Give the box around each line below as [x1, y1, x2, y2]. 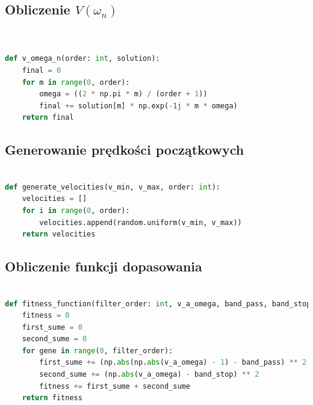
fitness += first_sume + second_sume [39, 382, 190, 391]
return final [22, 113, 74, 122]
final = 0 [22, 66, 61, 75]
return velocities [22, 230, 96, 239]
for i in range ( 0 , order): [22, 206, 130, 215]
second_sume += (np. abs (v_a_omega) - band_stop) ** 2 [39, 370, 259, 379]
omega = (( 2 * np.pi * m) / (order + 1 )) [39, 90, 208, 99]
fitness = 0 [22, 311, 70, 320]
